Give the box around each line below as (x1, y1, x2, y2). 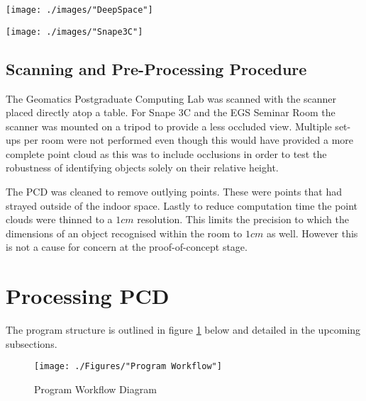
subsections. (6, 336, 57, 351)
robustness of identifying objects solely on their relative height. (6, 160, 279, 175)
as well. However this (266, 225, 358, 240)
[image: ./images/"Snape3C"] (6, 26, 143, 37)
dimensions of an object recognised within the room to (6, 225, 243, 240)
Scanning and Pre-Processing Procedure (6, 57, 307, 79)
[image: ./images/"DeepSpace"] (6, 5, 153, 15)
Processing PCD (6, 281, 170, 310)
